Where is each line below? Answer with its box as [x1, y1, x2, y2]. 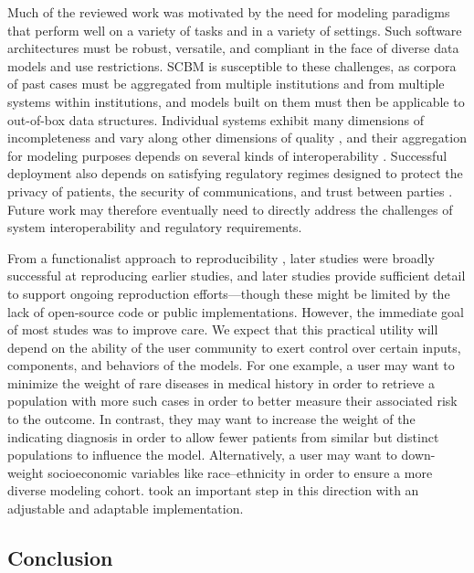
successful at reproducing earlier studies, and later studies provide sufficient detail [7, 266, 466, 285]
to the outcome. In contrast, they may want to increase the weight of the [7, 409, 416, 429]
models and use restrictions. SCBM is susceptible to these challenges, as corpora [7, 56, 457, 75]
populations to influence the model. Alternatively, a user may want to [7, 445, 397, 464]
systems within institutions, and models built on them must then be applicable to [7, 91, 465, 111]
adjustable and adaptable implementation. [7, 499, 244, 518]
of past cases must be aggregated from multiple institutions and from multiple [7, 74, 445, 93]
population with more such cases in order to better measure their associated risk [7, 391, 458, 410]
